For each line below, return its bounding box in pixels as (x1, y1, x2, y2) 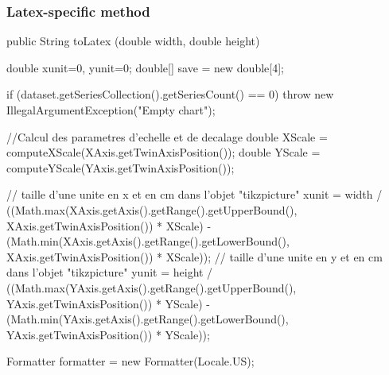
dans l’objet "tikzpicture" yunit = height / (6, 264, 213, 280)
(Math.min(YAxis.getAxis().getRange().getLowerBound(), (6, 311, 289, 327)
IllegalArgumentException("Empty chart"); (6, 102, 216, 118)
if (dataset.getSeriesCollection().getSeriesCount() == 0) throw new (6, 86, 334, 102)
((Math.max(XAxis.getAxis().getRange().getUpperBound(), (6, 201, 298, 218)
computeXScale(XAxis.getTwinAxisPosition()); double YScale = (6, 144, 321, 160)
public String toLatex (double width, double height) (6, 33, 260, 49)
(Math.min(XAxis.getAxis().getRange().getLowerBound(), (6, 233, 290, 249)
